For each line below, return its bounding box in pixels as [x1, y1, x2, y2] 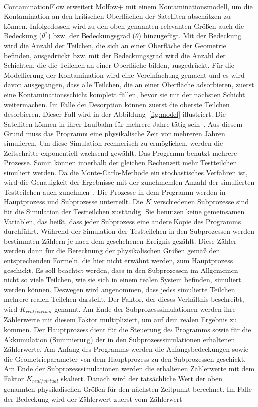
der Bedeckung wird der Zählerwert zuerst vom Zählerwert [4, 394, 182, 404]
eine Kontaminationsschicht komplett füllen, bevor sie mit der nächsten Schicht [4, 89, 245, 99]
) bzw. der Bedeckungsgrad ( [48, 30, 136, 41]
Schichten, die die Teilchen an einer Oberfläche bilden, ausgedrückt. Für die [4, 60, 234, 70]
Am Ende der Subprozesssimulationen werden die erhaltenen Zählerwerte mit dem [4, 363, 255, 374]
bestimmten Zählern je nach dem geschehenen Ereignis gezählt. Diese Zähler [4, 235, 237, 246]
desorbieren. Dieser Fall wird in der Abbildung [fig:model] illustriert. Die [4, 109, 226, 119]
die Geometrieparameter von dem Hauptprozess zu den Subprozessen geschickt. [4, 353, 246, 364]
